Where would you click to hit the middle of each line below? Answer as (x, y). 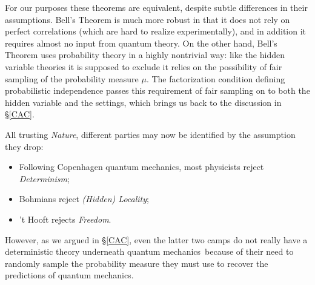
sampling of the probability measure (72, 78)
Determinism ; (44, 178)
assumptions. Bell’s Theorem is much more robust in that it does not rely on (148, 19)
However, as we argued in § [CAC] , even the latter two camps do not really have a (156, 239)
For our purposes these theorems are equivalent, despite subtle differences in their (156, 7)
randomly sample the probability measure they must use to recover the (137, 263)
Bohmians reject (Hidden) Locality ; (84, 199)
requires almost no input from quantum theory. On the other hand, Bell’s (141, 43)
